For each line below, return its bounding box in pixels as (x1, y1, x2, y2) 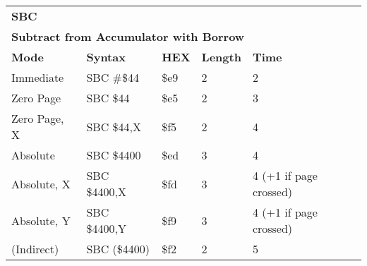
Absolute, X (11, 175, 71, 192)
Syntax (86, 49, 126, 65)
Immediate (11, 69, 64, 85)
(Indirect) (11, 241, 59, 257)
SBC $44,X (86, 118, 142, 135)
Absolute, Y (11, 212, 71, 229)
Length (201, 49, 241, 65)
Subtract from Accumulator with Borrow (11, 28, 245, 44)
